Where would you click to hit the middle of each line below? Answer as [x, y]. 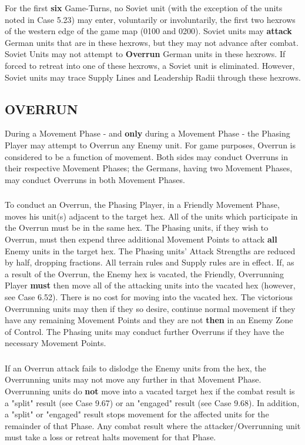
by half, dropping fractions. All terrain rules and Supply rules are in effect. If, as [150, 262]
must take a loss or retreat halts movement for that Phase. [110, 437]
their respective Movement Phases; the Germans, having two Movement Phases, [149, 168]
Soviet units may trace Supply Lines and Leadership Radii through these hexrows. [153, 77]
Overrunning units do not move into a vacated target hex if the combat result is [150, 391]
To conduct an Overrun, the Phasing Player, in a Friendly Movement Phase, [142, 205]
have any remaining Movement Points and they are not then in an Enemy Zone [149, 320]
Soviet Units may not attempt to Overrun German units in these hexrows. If [145, 54]
